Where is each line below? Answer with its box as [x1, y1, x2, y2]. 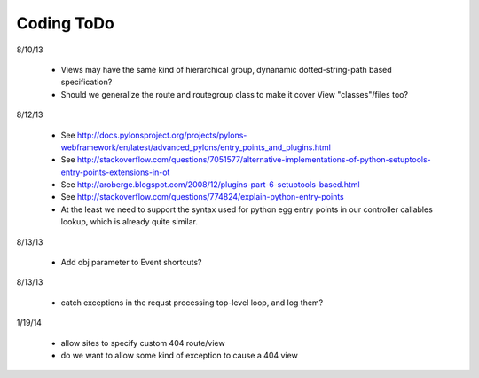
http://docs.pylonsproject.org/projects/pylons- [76, 130, 247, 140]
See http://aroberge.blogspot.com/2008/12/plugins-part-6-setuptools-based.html [60, 179, 360, 190]
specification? [60, 76, 113, 88]
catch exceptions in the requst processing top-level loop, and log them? [60, 297, 324, 308]
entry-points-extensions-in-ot [60, 167, 170, 177]
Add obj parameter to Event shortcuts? [60, 257, 202, 268]
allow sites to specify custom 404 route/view [60, 337, 225, 348]
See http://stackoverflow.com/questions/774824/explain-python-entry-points [60, 192, 345, 202]
